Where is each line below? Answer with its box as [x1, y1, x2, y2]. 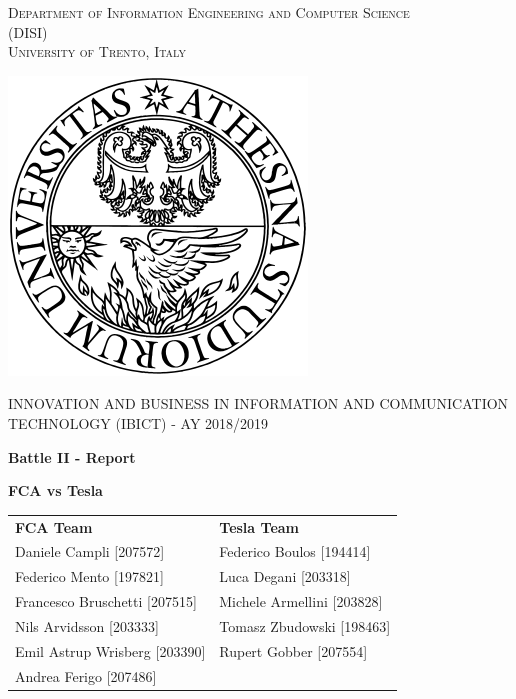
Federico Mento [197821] [15, 566, 164, 587]
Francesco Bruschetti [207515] [15, 591, 197, 612]
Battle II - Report [8, 446, 136, 467]
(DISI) [8, 21, 48, 42]
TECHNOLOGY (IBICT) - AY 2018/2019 [8, 412, 269, 433]
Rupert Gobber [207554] [219, 640, 368, 661]
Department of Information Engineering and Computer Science [8, 2, 410, 22]
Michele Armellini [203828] [219, 591, 383, 612]
